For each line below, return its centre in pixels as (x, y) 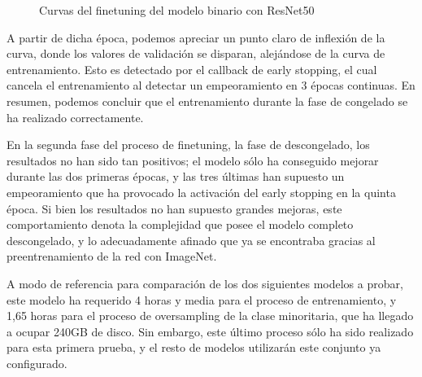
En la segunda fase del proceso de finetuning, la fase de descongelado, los (188, 145)
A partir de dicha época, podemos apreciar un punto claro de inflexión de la (196, 37)
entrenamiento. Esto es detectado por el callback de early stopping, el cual (192, 69)
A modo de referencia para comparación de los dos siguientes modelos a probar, (205, 283)
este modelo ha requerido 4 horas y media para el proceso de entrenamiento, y (202, 299)
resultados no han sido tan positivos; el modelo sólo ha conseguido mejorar (193, 160)
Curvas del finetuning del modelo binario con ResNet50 (177, 10)
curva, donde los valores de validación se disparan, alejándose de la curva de (196, 53)
